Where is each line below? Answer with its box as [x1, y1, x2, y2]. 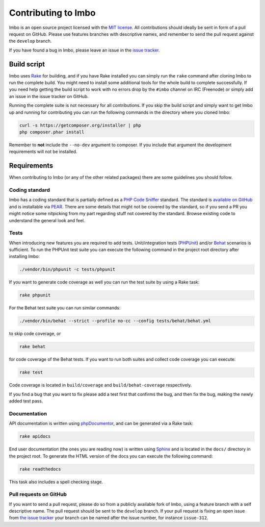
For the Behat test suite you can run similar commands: [9, 305, 121, 311]
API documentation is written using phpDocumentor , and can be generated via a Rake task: [9, 421, 193, 427]
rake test [19, 370, 43, 375]
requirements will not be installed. [9, 149, 78, 154]
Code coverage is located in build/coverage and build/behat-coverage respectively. [9, 382, 192, 388]
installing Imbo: [9, 253, 40, 259]
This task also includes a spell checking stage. [9, 478, 103, 485]
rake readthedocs [19, 466, 61, 472]
